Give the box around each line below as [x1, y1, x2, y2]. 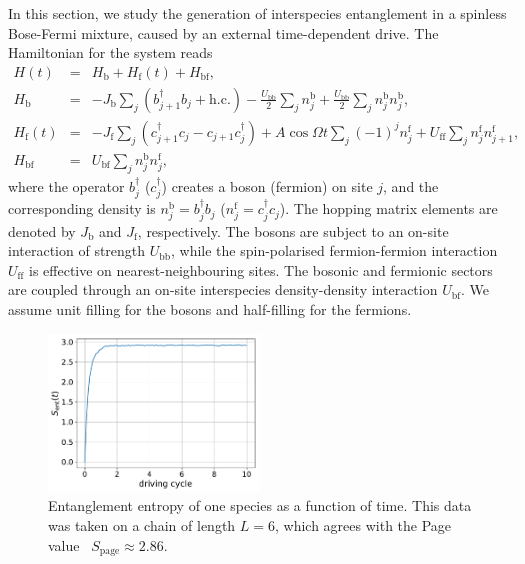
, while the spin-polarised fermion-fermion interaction [170, 240, 498, 261]
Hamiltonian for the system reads [8, 42, 213, 63]
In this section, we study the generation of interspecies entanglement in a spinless [8, 3, 507, 23]
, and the [383, 175, 439, 196]
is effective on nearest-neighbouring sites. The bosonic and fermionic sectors [29, 259, 493, 280]
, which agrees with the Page [275, 515, 452, 535]
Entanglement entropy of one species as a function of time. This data [48, 495, 472, 516]
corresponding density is [8, 198, 156, 219]
